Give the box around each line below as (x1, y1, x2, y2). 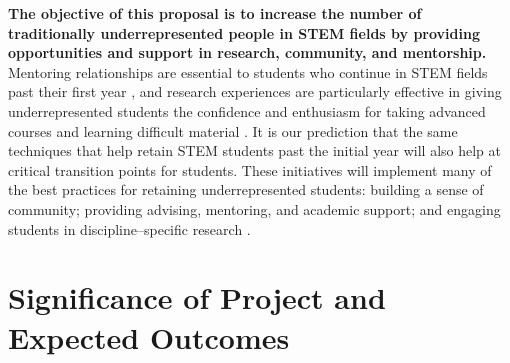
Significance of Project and (8, 277, 386, 318)
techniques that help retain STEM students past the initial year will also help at (8, 140, 502, 161)
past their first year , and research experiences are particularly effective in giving (8, 81, 502, 102)
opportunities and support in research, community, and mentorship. (8, 42, 487, 63)
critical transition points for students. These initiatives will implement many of (8, 159, 492, 180)
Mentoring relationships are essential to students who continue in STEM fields (8, 61, 488, 82)
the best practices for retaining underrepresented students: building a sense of (8, 179, 484, 200)
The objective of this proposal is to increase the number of (8, 3, 422, 23)
